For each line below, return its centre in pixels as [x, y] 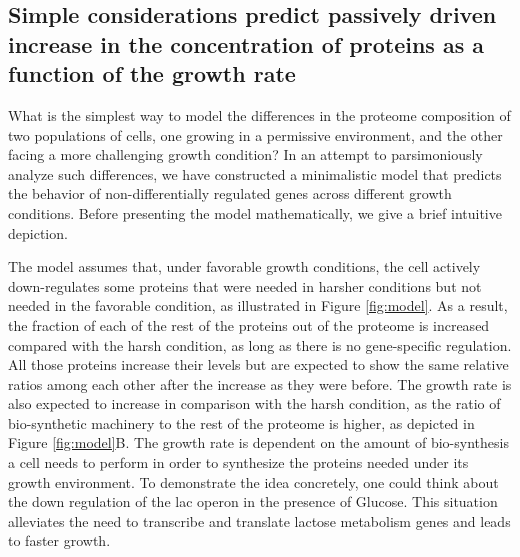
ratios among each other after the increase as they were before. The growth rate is [260, 383]
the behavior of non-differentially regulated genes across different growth [230, 193]
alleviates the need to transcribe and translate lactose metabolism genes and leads [259, 520]
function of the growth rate [152, 73]
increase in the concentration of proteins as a [246, 43]
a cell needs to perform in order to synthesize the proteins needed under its [238, 462]
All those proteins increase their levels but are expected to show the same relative [258, 364]
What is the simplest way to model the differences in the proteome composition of [259, 114]
